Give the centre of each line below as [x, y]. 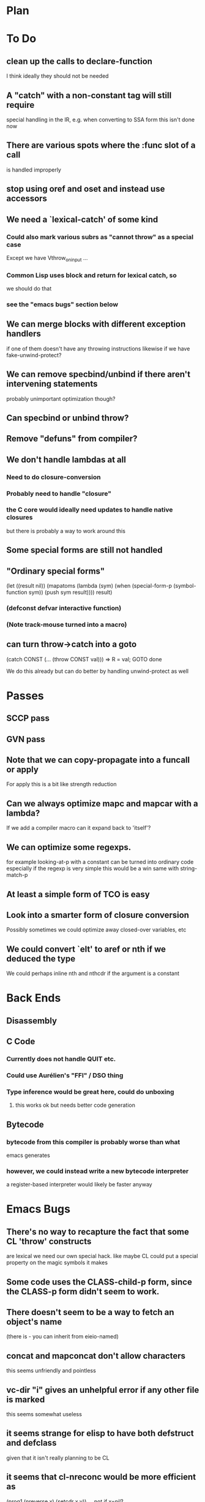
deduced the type [41, 959]
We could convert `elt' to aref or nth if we [86, 949]
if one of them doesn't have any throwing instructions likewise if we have [98, 348]
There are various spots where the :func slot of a [101, 146]
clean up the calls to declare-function [80, 61]
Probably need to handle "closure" [59, 493]
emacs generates [28, 1155]
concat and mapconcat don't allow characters [96, 1356]
